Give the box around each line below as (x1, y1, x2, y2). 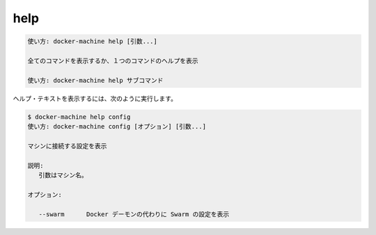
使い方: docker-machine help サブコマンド (27, 76, 164, 84)
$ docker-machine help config (27, 113, 131, 121)
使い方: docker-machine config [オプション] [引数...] (27, 122, 207, 131)
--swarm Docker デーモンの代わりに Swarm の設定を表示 (38, 210, 230, 218)
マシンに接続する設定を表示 (27, 142, 107, 149)
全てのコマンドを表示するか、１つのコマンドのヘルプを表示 (27, 56, 198, 65)
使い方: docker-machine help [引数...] (27, 38, 158, 45)
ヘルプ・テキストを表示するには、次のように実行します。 (13, 94, 178, 102)
